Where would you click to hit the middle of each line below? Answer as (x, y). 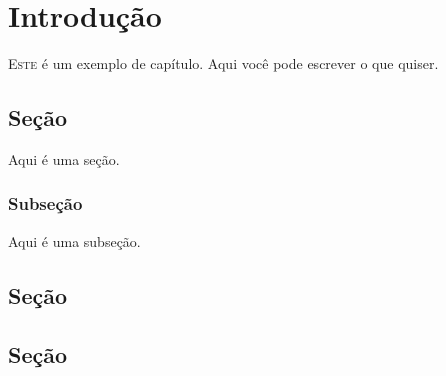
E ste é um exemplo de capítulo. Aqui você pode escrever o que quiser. (223, 63)
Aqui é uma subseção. (74, 240)
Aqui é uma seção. (64, 158)
